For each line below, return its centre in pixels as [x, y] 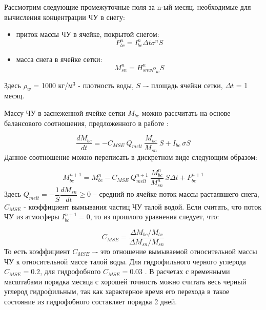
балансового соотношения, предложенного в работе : [86, 123]
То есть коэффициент [37, 251]
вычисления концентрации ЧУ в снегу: [65, 17]
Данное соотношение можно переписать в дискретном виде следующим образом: [131, 157]
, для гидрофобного [70, 271]
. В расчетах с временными [187, 271]
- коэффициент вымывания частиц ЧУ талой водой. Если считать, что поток [142, 206]
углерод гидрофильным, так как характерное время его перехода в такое [117, 291]
